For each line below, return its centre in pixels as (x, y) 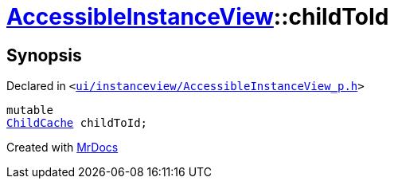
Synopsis (44, 55)
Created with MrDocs (62, 148)
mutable (30, 110)
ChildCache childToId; (77, 123)
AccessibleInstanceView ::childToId (198, 17)
